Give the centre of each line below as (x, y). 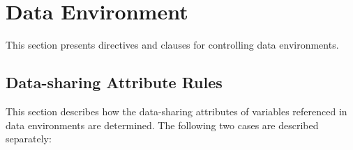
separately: (29, 139)
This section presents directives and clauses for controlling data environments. (172, 45)
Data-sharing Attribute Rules (114, 82)
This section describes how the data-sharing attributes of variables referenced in (176, 111)
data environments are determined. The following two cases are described (162, 125)
